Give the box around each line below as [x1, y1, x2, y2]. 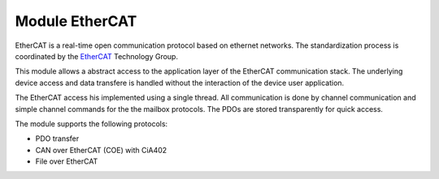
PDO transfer [35, 134, 80, 143]
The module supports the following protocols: [15, 118, 168, 129]
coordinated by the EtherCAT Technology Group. [15, 51, 179, 61]
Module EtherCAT [15, 12, 137, 30]
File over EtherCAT [35, 156, 98, 166]
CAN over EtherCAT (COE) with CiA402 [35, 145, 167, 155]
